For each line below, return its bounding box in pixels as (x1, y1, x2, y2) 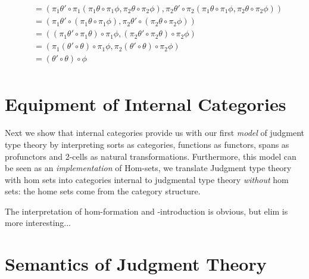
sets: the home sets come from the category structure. (5, 185, 201, 197)
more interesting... (5, 216, 71, 229)
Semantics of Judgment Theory (5, 252, 267, 276)
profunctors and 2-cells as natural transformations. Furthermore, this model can (5, 150, 296, 162)
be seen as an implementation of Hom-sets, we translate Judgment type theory (5, 162, 292, 174)
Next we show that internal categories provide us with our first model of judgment (5, 126, 305, 139)
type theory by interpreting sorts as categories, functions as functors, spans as (5, 138, 289, 150)
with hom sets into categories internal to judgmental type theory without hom (5, 173, 289, 185)
